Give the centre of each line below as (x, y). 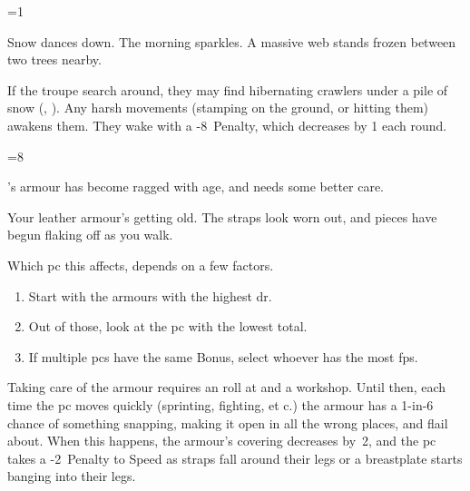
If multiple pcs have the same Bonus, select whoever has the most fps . (223, 356)
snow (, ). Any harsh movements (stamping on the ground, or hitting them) (218, 108)
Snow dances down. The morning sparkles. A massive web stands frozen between (232, 41)
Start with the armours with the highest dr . (150, 295)
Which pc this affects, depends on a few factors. (141, 265)
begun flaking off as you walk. (90, 235)
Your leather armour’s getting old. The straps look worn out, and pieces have (222, 216)
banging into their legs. (72, 476)
